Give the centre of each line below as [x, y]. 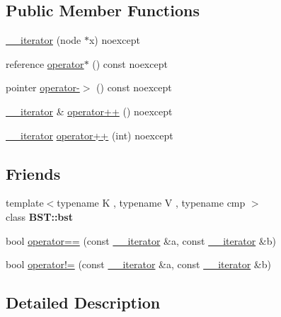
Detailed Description [83, 302]
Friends [33, 173]
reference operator [45, 63]
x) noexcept [114, 40]
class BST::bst [39, 216]
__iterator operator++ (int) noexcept [90, 135]
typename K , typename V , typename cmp [151, 203]
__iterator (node [44, 40]
